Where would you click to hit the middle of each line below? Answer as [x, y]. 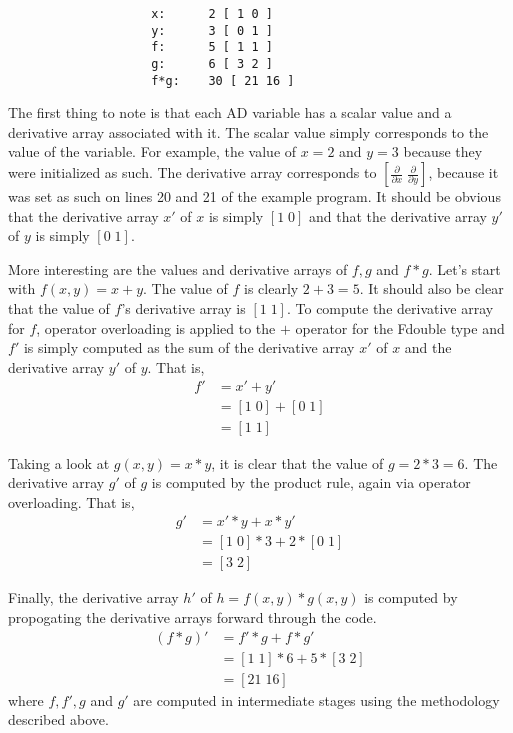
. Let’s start [464, 268]
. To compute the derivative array [390, 308]
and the [428, 347]
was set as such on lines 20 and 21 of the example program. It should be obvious [254, 196]
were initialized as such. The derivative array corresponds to [192, 172]
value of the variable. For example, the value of [152, 151]
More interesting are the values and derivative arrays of [178, 268]
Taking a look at [59, 462]
